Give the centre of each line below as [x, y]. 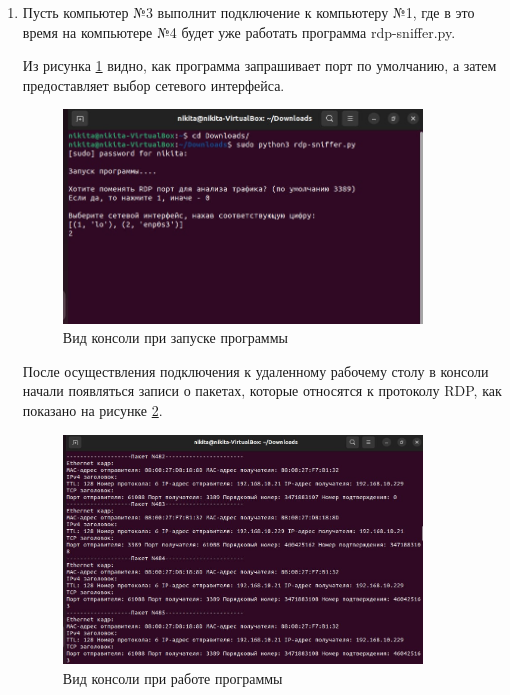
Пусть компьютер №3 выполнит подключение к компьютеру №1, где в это [248, 12]
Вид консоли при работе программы [172, 678]
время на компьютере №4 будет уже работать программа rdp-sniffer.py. [239, 31]
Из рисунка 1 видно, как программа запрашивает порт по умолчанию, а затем [259, 65]
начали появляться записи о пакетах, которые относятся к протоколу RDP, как [262, 390]
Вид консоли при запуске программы [175, 337]
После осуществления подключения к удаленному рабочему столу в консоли [255, 370]
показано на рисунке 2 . [92, 409]
